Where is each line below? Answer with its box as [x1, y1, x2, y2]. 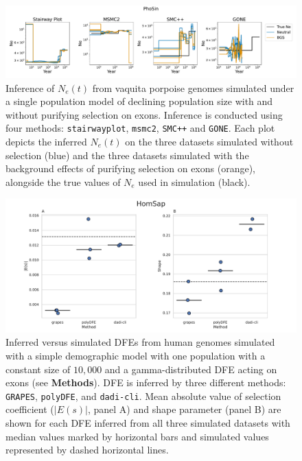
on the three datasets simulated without [125, 134, 294, 149]
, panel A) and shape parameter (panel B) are [87, 402, 281, 416]
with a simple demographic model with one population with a [5, 348, 266, 363]
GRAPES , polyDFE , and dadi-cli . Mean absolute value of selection [5, 388, 281, 403]
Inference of [5, 80, 55, 95]
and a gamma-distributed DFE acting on [104, 362, 277, 376]
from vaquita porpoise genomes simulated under [92, 80, 294, 95]
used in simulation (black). [138, 174, 251, 189]
